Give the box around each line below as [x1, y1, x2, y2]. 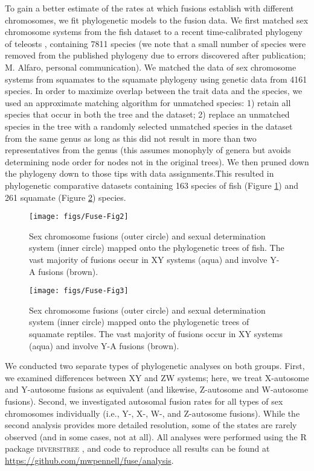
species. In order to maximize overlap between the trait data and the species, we [5, 84, 303, 97]
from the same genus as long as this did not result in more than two [5, 131, 257, 144]
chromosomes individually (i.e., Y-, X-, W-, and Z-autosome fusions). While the [5, 406, 300, 419]
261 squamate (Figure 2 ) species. [5, 191, 126, 203]
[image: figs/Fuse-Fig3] [29, 286, 129, 296]
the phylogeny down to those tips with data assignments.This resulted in [5, 167, 274, 180]
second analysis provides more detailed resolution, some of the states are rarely [5, 419, 297, 431]
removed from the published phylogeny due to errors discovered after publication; [5, 49, 306, 62]
